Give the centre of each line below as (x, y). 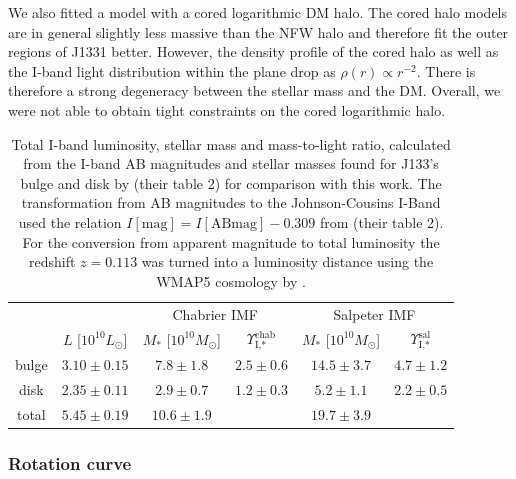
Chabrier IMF (215, 313)
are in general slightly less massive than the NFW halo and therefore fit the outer (258, 31)
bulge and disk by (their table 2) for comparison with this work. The (231, 182)
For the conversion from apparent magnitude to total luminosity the (231, 241)
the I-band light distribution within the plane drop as (172, 70)
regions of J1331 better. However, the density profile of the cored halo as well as (253, 51)
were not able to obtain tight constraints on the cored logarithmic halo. (227, 109)
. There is (446, 70)
